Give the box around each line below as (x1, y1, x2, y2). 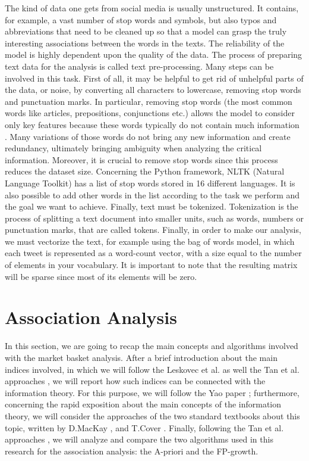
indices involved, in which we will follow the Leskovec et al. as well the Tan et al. (5, 363, 299, 375)
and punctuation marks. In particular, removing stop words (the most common (5, 95, 292, 107)
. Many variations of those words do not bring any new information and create (5, 130, 291, 142)
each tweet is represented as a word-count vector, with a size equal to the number (5, 247, 302, 259)
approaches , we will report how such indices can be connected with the (5, 375, 266, 387)
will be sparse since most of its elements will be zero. (5, 270, 197, 282)
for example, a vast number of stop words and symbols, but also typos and (5, 13, 277, 26)
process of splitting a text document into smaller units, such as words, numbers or (5, 211, 304, 224)
